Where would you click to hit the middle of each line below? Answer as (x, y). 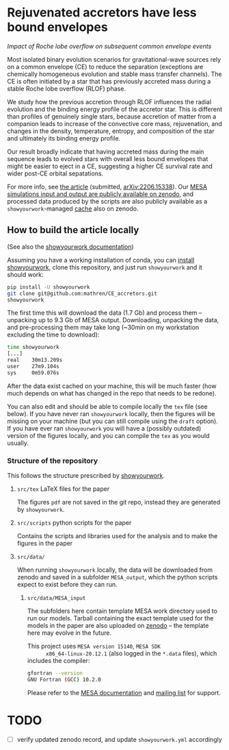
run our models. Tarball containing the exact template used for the (120, 618)
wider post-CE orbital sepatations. (55, 173)
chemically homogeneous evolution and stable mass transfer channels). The (114, 74)
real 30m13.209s (35, 360)
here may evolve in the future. (69, 633)
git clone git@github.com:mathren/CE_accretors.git (82, 293)
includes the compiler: (58, 661)
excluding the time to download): (53, 335)
